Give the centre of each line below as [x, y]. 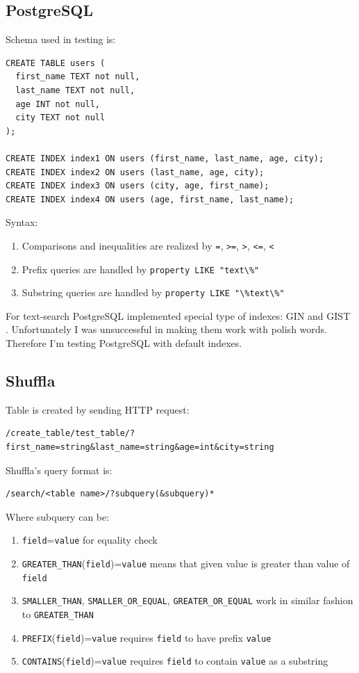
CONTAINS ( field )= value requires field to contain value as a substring [175, 661]
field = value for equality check [90, 540]
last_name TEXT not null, [75, 90]
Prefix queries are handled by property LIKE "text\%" [141, 269]
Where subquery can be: [58, 516]
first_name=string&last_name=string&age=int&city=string [140, 447]
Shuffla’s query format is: [59, 470]
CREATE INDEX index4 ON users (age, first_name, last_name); [150, 199]
